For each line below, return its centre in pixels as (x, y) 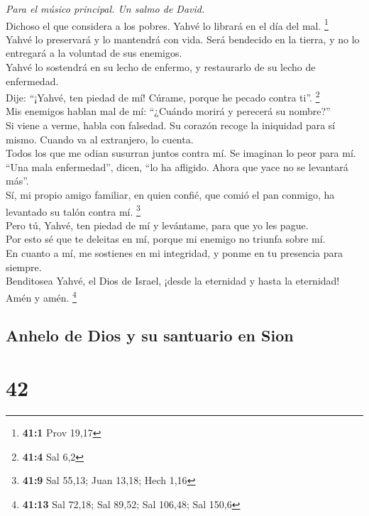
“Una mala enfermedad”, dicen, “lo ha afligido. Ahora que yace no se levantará (177, 166)
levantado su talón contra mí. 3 (73, 210)
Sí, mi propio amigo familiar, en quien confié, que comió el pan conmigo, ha (170, 195)
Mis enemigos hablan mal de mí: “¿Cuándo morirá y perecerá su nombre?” (168, 111)
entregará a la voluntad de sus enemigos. (94, 53)
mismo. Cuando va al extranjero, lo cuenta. (100, 139)
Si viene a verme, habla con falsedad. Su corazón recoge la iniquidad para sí (171, 125)
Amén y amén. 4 (41, 296)
